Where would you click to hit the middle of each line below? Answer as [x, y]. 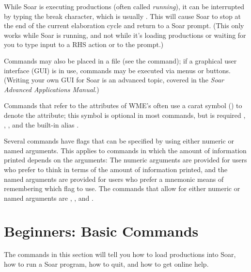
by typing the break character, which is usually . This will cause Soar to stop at [122, 16]
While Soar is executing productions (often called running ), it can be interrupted [124, 6]
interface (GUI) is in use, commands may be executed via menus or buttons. [117, 70]
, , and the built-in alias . [41, 124]
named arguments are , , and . [49, 198]
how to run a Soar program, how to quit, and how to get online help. [106, 264]
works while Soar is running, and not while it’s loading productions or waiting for [125, 35]
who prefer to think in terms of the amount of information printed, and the [116, 169]
